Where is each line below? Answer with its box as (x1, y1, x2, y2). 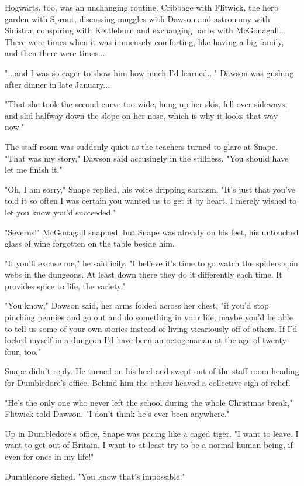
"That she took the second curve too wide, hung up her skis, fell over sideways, (5, 98, 288, 110)
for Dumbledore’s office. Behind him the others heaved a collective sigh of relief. (5, 377, 291, 389)
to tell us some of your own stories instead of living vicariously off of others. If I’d (5, 322, 298, 334)
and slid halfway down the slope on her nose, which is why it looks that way (5, 109, 278, 121)
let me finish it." (5, 163, 63, 176)
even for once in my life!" (5, 450, 94, 462)
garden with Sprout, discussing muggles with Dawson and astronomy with (5, 12, 270, 25)
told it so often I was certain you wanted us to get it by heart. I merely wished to (5, 194, 297, 207)
